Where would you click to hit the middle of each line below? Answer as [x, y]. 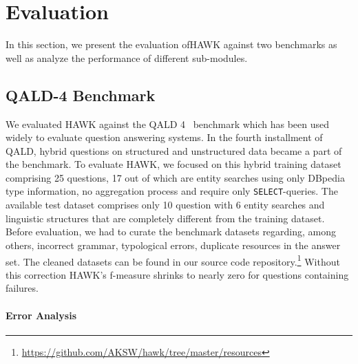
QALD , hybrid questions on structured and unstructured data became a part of [174, 150]
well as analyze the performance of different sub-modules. [127, 57]
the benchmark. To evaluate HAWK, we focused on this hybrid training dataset [173, 164]
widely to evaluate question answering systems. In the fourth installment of [164, 137]
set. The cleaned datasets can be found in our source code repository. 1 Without [173, 260]
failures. [22, 288]
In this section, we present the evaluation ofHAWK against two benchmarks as [171, 44]
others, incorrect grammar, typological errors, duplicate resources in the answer [173, 245]
